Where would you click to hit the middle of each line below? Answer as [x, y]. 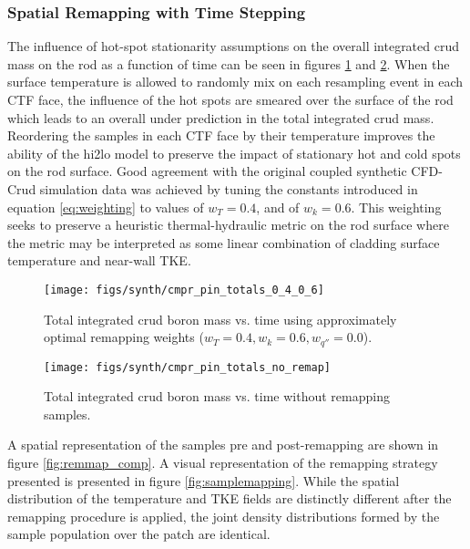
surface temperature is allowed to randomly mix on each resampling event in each [235, 82]
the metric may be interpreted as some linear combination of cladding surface [224, 242]
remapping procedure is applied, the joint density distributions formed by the [224, 516]
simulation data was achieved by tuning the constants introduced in [229, 188]
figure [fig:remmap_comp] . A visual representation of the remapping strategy [223, 463]
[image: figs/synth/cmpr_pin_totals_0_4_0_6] [184, 290]
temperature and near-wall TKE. [99, 260]
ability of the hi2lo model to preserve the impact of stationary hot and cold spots [234, 153]
